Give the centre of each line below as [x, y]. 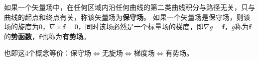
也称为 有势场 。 [65, 36]
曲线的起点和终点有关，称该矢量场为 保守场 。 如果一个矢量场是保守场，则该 [127, 17]
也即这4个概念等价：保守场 [48, 53]
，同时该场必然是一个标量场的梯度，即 [141, 27]
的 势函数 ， [21, 36]
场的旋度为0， [27, 27]
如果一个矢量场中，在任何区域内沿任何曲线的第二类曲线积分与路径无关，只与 [129, 7]
